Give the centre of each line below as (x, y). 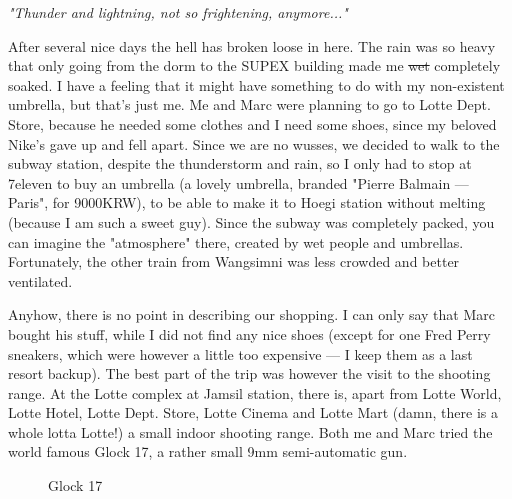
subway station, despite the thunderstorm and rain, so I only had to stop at (240, 163)
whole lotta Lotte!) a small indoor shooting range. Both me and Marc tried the (250, 431)
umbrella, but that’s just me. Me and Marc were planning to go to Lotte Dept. (249, 104)
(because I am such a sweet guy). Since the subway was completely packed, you (251, 221)
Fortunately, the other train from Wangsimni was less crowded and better (234, 261)
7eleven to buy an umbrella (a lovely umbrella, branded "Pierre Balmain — (238, 182)
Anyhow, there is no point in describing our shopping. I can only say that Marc (252, 314)
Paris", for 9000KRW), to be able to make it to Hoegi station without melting (247, 202)
